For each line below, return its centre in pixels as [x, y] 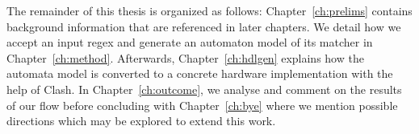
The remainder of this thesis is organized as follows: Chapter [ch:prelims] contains [209, 10]
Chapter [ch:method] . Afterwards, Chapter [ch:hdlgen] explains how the [185, 57]
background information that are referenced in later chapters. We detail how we [204, 26]
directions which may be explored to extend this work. [141, 121]
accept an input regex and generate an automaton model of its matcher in [190, 42]
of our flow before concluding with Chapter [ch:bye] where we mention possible [202, 105]
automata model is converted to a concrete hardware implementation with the [200, 73]
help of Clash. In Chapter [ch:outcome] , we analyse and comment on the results [204, 89]
